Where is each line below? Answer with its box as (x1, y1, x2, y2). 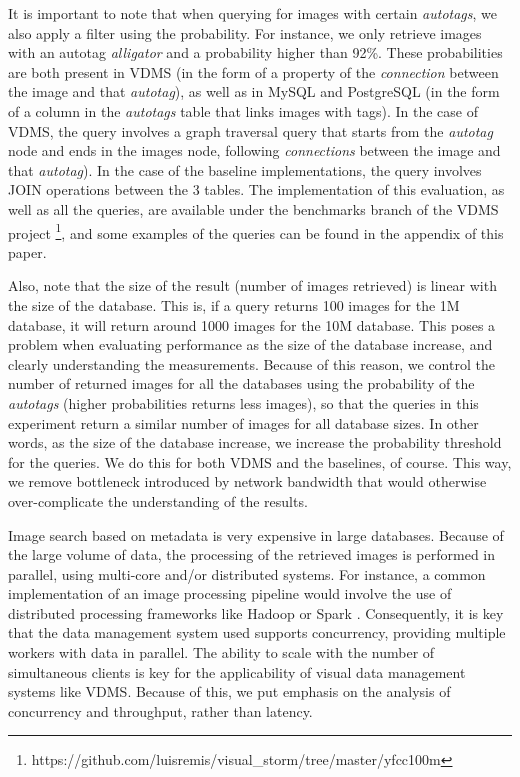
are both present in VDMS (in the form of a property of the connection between (8, 61, 499, 82)
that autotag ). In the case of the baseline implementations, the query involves (8, 159, 482, 180)
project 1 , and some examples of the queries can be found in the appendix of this (8, 219, 504, 243)
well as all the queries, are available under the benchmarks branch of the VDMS (8, 198, 499, 219)
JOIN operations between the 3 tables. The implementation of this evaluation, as (8, 179, 505, 200)
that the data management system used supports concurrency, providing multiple (8, 622, 506, 643)
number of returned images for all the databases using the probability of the (8, 373, 475, 394)
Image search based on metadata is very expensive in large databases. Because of (8, 524, 504, 545)
